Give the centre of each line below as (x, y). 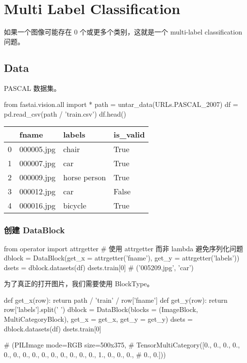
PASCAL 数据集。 (32, 88)
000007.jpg (38, 163)
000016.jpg (38, 206)
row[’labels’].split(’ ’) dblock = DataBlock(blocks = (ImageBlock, (101, 309)
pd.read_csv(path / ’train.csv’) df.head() (65, 113)
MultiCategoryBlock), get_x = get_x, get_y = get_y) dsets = (99, 319)
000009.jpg (38, 177)
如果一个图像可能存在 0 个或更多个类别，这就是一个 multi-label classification (123, 32)
